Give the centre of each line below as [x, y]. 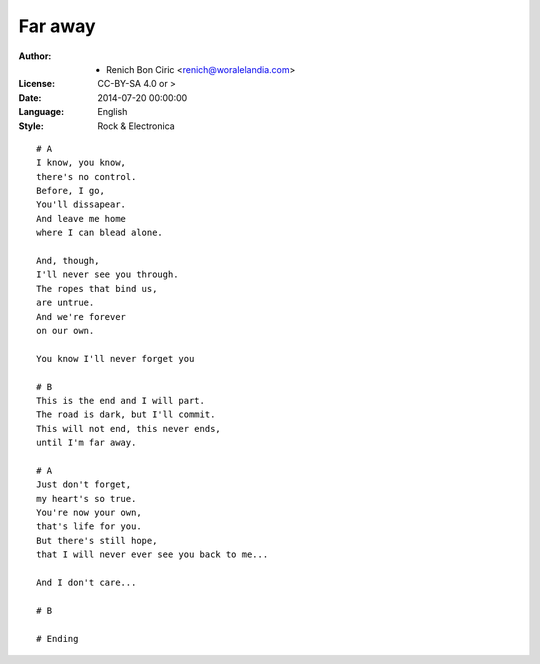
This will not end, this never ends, [129, 428]
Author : [35, 56]
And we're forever [81, 316]
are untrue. [65, 303]
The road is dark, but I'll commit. [126, 414]
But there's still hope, [97, 540]
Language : [41, 112]
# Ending [57, 638]
